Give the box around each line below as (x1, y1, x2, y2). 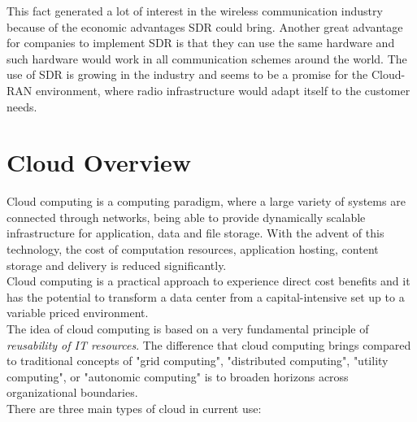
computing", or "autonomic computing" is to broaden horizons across (7, 368, 349, 385)
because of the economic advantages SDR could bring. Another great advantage (7, 18, 403, 35)
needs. (7, 98, 37, 115)
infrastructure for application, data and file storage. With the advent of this (7, 224, 384, 241)
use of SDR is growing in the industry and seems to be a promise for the (7, 66, 368, 83)
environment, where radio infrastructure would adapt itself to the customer (35, 81, 410, 98)
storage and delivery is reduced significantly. (7, 256, 227, 273)
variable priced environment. (7, 304, 149, 321)
